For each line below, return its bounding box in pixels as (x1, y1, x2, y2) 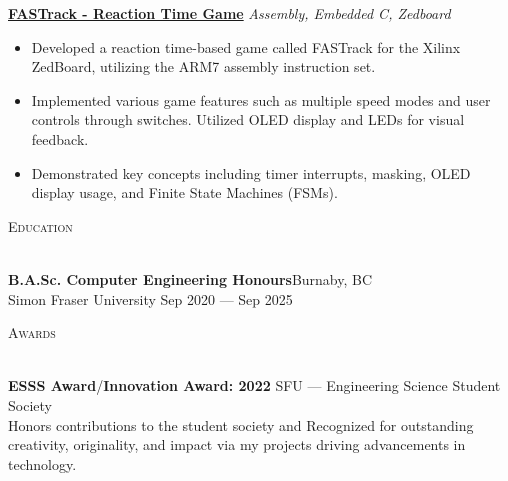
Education (8, 215, 73, 236)
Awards (8, 322, 56, 343)
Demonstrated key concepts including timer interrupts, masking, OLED (31, 162, 471, 183)
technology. (8, 453, 77, 474)
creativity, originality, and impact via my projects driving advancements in (8, 434, 466, 455)
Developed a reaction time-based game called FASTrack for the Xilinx (31, 36, 461, 57)
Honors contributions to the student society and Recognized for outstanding (8, 414, 474, 435)
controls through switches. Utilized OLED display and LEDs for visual (31, 109, 465, 130)
